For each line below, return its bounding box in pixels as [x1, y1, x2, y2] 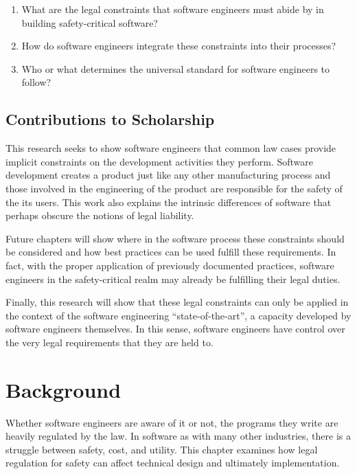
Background [5, 375, 122, 403]
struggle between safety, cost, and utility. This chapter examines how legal [5, 442, 318, 456]
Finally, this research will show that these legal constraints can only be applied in [5, 295, 349, 309]
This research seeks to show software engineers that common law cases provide [5, 141, 336, 155]
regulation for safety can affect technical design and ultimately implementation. [5, 455, 340, 470]
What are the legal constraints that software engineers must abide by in [21, 2, 324, 16]
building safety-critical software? [21, 15, 158, 30]
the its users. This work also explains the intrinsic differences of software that [5, 194, 332, 209]
